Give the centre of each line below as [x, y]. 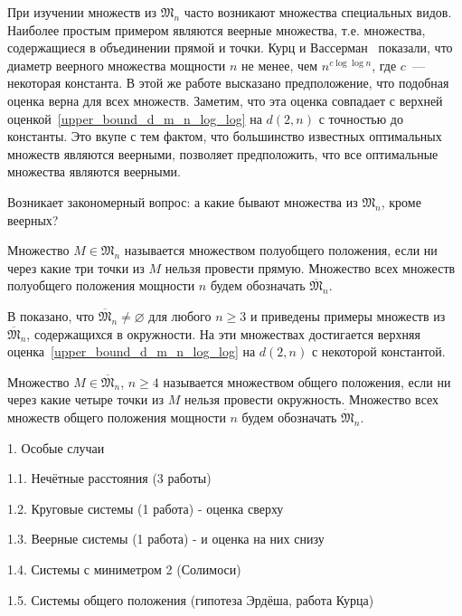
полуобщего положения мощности [101, 285]
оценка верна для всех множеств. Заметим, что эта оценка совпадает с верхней [225, 100]
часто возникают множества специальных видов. [318, 12]
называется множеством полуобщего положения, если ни [281, 250]
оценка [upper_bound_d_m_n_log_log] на [132, 351]
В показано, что [51, 315]
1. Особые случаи [56, 447]
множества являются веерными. [94, 171]
